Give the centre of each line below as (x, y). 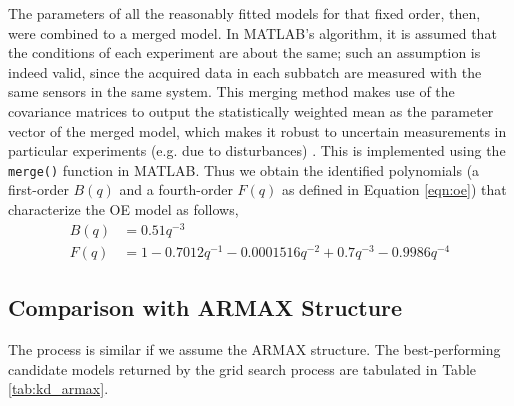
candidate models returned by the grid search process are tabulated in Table (242, 368)
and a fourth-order (176, 189)
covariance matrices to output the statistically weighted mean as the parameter (251, 110)
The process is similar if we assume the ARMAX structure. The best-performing (254, 349)
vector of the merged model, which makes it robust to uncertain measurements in (257, 130)
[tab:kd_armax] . (58, 388)
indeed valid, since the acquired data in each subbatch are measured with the (245, 71)
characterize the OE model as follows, (123, 209)
